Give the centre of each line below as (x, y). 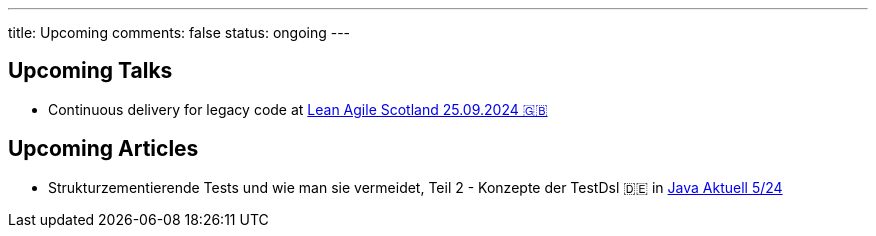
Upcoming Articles (103, 149)
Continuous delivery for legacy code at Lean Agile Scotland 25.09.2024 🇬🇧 (298, 109)
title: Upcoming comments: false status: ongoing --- (179, 32)
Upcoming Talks (90, 71)
